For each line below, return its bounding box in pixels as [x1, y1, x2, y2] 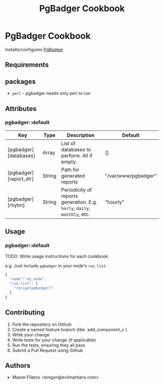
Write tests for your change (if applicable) [12, 337, 96, 342]
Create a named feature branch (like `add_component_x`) [12, 326, 127, 332]
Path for [61, 166, 80, 173]
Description [66, 131, 95, 138]
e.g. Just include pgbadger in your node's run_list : [5, 262, 107, 269]
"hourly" [104, 198, 124, 205]
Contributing [5, 308, 45, 317]
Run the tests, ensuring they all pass [12, 342, 85, 348]
